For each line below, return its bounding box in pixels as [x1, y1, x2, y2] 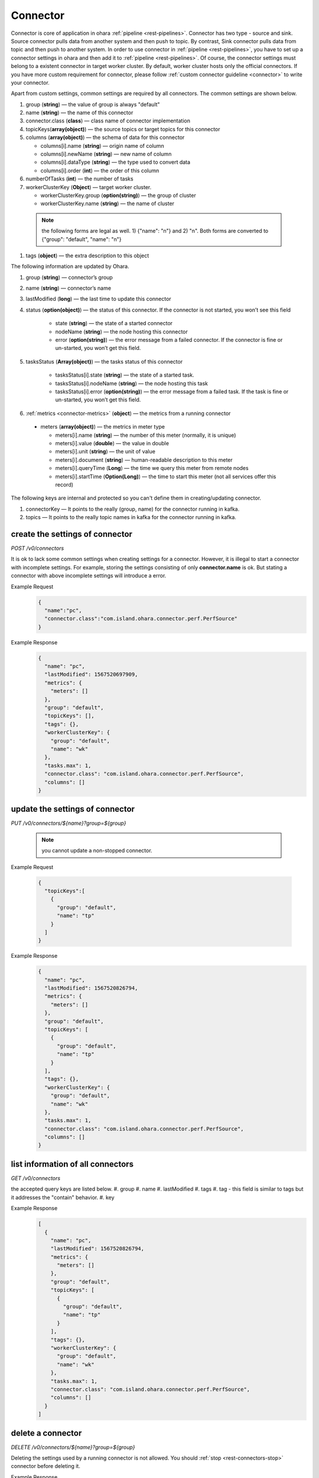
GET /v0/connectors [11, 1174, 61, 1182]
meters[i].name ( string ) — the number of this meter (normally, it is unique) [55, 432, 236, 439]
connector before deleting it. [11, 1463, 81, 1470]
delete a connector [11, 1428, 82, 1438]
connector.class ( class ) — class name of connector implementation [25, 117, 191, 124]
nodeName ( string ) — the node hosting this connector [55, 328, 188, 335]
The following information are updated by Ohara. [11, 263, 129, 270]
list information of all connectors [11, 1159, 134, 1169]
